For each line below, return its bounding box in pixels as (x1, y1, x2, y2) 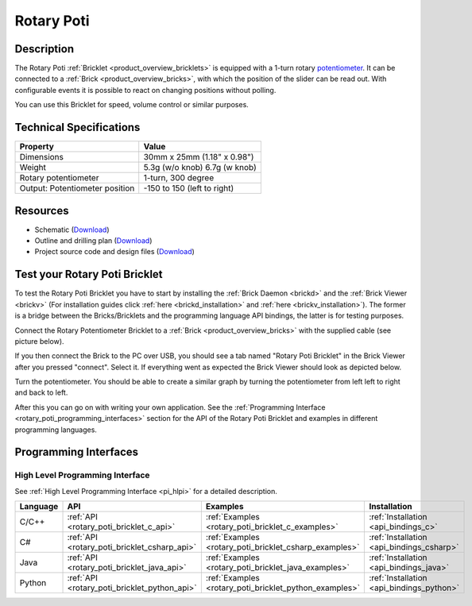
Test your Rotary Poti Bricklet (14, 268, 163, 281)
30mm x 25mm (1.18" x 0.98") (143, 152, 254, 163)
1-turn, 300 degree (143, 172, 215, 183)
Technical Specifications (14, 121, 141, 134)
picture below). (14, 336, 64, 345)
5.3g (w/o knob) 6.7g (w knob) (143, 162, 257, 173)
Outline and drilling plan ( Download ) (34, 236, 153, 245)
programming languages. (14, 425, 97, 434)
